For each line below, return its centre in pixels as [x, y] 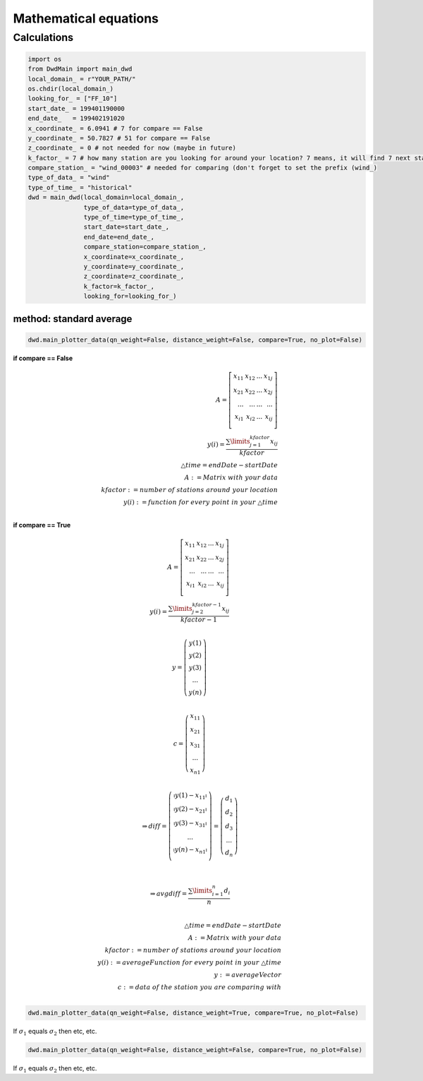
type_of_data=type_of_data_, [134, 207]
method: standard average [73, 319]
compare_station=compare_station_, [145, 247]
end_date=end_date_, [119, 237]
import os [45, 59]
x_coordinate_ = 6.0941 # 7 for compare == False [115, 128]
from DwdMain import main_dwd [80, 69]
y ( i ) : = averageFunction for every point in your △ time [190, 962]
